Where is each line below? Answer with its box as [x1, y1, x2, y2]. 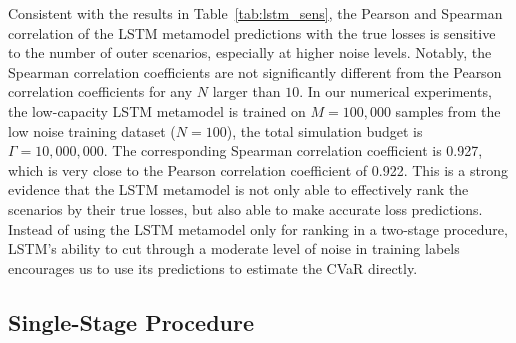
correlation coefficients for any [8, 81, 193, 102]
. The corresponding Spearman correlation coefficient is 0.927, [103, 140, 483, 161]
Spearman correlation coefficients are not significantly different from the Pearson [8, 61, 502, 82]
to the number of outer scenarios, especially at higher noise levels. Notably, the [8, 42, 492, 63]
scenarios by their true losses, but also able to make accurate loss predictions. [8, 198, 483, 219]
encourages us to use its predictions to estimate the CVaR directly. [8, 257, 418, 278]
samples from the [395, 100, 501, 121]
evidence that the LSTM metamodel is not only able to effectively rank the [8, 179, 469, 200]
